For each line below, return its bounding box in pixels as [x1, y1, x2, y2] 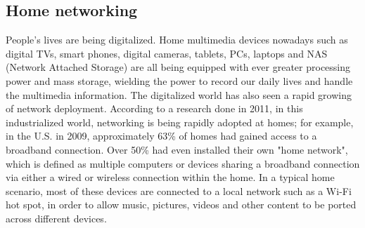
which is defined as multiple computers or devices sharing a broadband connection [6, 156, 360, 170]
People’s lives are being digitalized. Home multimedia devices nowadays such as [6, 32, 348, 47]
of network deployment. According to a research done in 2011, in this [6, 101, 303, 116]
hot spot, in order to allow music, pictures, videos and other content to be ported [6, 197, 357, 212]
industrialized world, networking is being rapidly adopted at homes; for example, [6, 114, 354, 129]
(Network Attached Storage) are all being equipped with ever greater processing [6, 60, 351, 74]
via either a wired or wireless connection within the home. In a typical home [6, 170, 335, 185]
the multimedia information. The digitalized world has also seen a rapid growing [6, 87, 352, 102]
